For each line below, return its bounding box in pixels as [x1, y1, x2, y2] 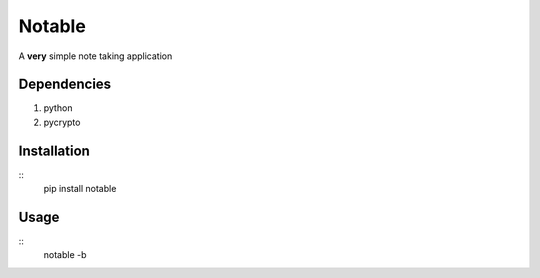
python [43, 102, 73, 114]
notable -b [43, 249, 87, 261]
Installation [18, 142, 90, 159]
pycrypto [43, 116, 81, 128]
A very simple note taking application [18, 50, 173, 62]
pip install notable [43, 183, 117, 195]
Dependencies [18, 76, 112, 93]
